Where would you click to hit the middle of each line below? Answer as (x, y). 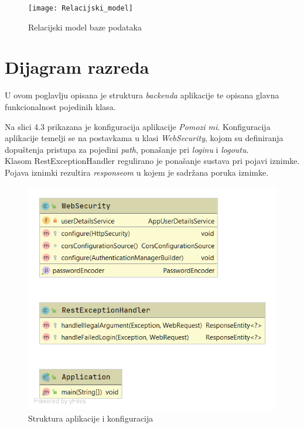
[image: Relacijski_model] (81, 8)
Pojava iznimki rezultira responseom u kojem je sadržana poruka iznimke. (137, 172)
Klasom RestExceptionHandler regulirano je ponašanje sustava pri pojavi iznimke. (152, 161)
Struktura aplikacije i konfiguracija (91, 418)
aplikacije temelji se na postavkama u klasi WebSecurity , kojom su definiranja (144, 138)
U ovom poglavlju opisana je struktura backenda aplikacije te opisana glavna (142, 95)
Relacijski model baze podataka (85, 27)
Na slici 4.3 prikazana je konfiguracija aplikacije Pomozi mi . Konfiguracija (138, 126)
